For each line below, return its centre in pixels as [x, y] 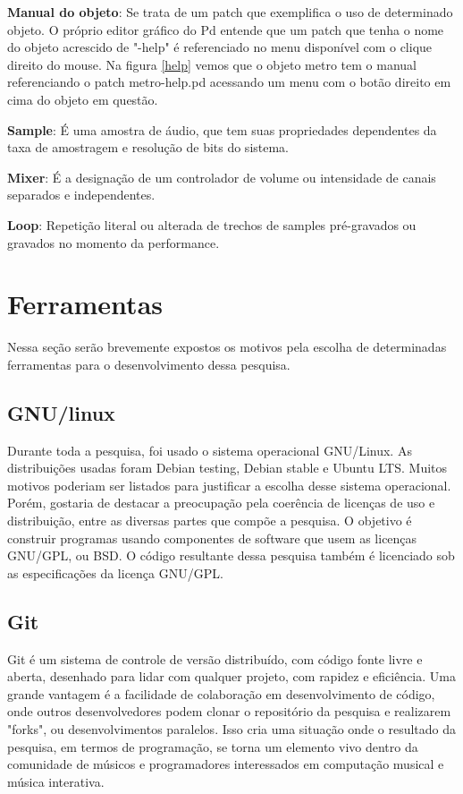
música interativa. [56, 781]
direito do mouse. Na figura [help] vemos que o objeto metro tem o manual [212, 64]
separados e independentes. [81, 195]
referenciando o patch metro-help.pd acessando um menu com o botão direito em [229, 82]
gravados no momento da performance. [114, 242]
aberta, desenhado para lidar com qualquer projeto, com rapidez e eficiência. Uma [231, 676]
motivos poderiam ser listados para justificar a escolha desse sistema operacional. [229, 485]
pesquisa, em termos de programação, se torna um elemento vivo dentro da [213, 746]
